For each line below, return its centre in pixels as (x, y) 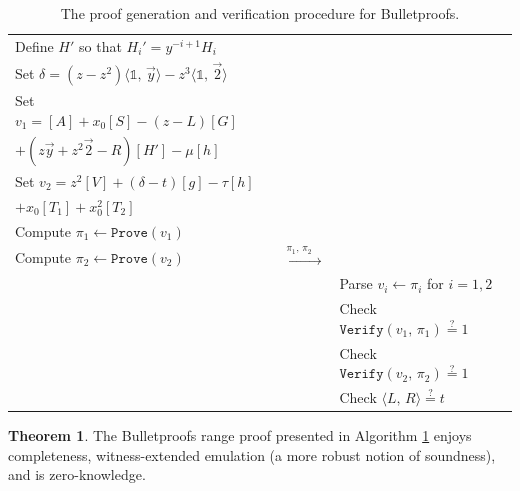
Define (34, 45)
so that (100, 45)
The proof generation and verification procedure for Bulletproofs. (260, 13)
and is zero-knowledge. (77, 474)
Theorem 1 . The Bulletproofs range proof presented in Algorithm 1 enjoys (240, 435)
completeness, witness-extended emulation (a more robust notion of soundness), (252, 454)
